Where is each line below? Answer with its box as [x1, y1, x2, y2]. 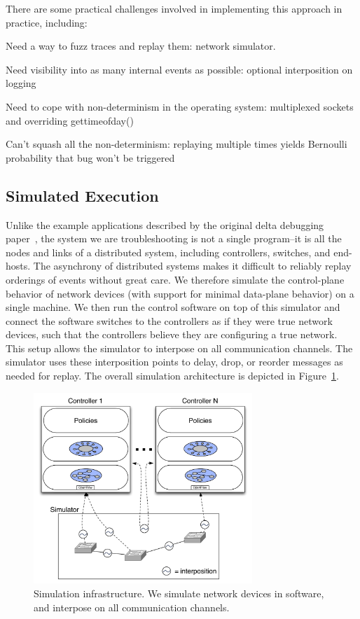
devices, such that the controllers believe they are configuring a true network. [6, 327, 338, 342]
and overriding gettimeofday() [6, 113, 134, 127]
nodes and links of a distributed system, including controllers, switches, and [6, 244, 331, 259]
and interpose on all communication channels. [34, 599, 230, 614]
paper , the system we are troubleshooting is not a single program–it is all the [6, 231, 342, 246]
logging [6, 76, 36, 90]
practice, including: [6, 15, 88, 29]
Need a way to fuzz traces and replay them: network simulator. [6, 39, 276, 53]
